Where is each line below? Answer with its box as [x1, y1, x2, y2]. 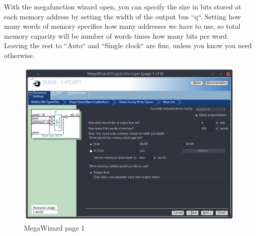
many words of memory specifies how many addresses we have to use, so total [4, 21, 241, 31]
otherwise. [4, 50, 35, 60]
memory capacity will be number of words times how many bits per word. [4, 30, 229, 41]
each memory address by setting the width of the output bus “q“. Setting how [4, 11, 241, 21]
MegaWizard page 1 [24, 222, 85, 233]
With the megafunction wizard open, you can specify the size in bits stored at [4, 1, 242, 11]
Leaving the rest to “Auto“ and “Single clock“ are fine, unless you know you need [4, 40, 252, 51]
